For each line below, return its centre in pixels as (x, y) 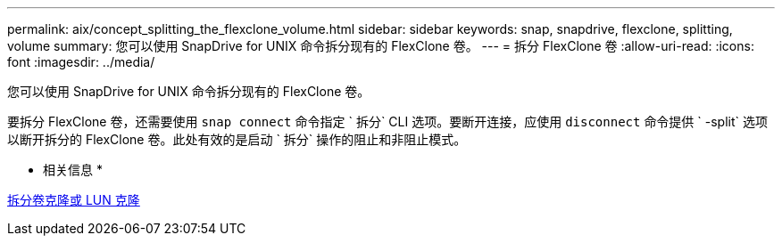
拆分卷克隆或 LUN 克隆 (74, 200)
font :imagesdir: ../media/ (81, 62)
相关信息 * (73, 170)
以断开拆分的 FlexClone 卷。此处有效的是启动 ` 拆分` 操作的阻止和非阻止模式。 (237, 139)
